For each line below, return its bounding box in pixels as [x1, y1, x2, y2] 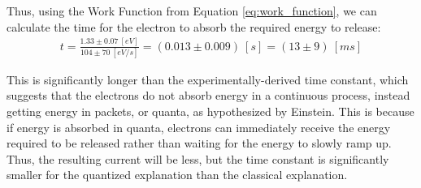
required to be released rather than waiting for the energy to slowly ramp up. [7, 135, 392, 152]
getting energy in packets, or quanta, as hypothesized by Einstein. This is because [7, 103, 414, 120]
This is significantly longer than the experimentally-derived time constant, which [7, 70, 409, 88]
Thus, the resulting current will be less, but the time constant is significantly [7, 150, 389, 167]
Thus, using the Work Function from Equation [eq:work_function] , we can [7, 2, 377, 19]
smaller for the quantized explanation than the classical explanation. [7, 166, 348, 183]
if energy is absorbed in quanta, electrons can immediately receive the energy [7, 118, 391, 135]
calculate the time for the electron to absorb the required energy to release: [7, 18, 381, 35]
